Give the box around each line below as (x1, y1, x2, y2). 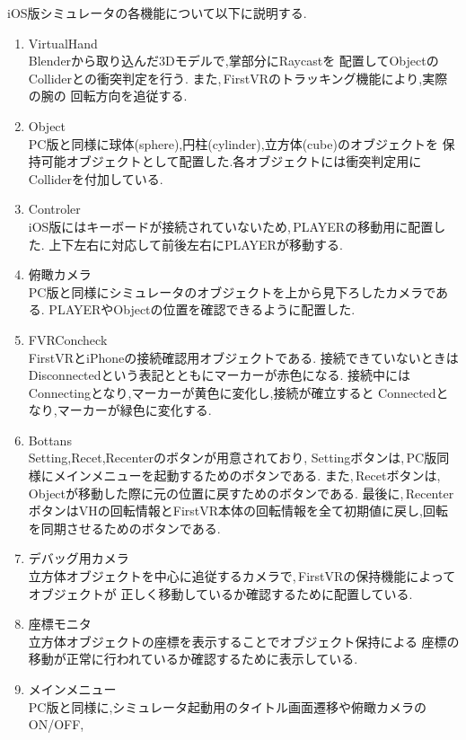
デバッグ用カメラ (28, 549, 129, 568)
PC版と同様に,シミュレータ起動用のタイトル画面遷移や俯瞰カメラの (28, 697, 427, 716)
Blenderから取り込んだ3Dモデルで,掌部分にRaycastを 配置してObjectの (28, 51, 439, 70)
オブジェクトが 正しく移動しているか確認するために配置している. (28, 584, 413, 603)
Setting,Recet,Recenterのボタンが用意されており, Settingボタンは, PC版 (28, 448, 437, 467)
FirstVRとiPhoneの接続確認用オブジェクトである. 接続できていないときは (28, 348, 459, 366)
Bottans (28, 430, 72, 449)
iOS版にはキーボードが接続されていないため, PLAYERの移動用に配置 (28, 216, 434, 235)
